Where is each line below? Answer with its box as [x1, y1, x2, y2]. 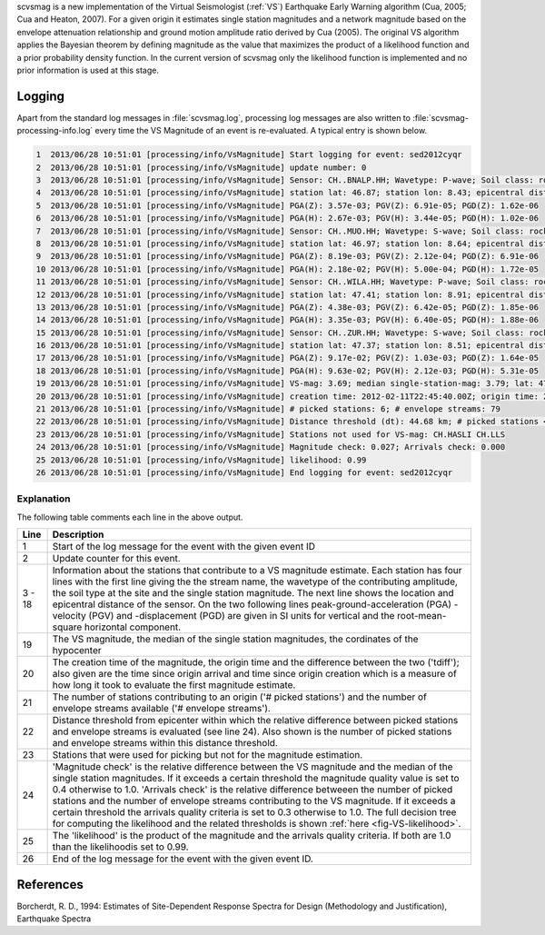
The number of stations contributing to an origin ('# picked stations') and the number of [52, 691, 427, 703]
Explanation [16, 492, 71, 505]
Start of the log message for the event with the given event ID [52, 541, 315, 553]
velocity [52, 610, 86, 622]
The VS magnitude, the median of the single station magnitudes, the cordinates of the [52, 632, 419, 645]
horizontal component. [84, 621, 182, 633]
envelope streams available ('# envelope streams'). [52, 702, 272, 715]
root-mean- [396, 610, 447, 622]
